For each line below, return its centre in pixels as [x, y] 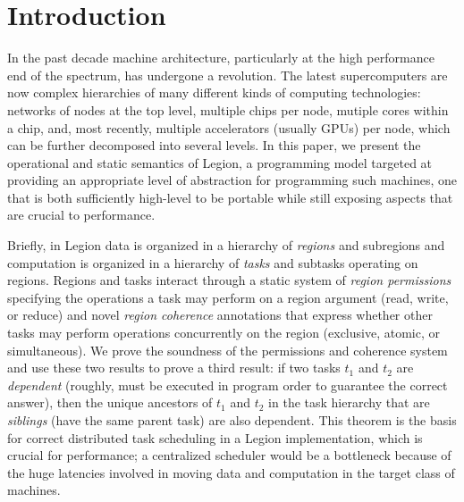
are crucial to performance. [81, 215]
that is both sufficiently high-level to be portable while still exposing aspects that [230, 197]
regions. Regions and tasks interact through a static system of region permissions [229, 280]
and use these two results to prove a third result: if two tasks [174, 368]
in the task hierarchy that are [349, 402]
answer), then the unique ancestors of [110, 402]
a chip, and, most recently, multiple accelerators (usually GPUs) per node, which [229, 127]
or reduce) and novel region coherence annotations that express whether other [220, 315]
